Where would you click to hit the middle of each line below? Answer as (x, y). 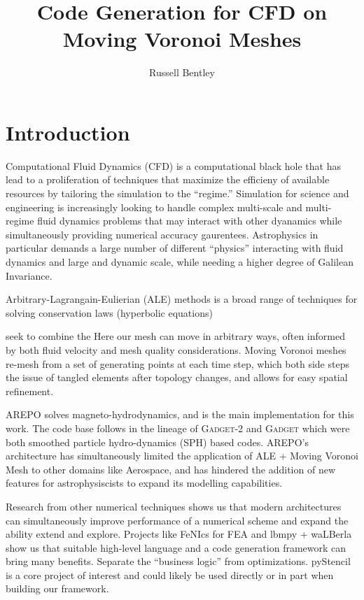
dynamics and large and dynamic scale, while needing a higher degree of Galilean (180, 262)
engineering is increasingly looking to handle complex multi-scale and (154, 207)
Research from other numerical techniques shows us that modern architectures (174, 506)
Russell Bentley (182, 72)
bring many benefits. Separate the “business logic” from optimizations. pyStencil (178, 561)
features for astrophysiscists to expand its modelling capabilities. (144, 483)
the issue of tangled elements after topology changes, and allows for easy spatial (177, 377)
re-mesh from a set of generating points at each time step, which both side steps (177, 363)
